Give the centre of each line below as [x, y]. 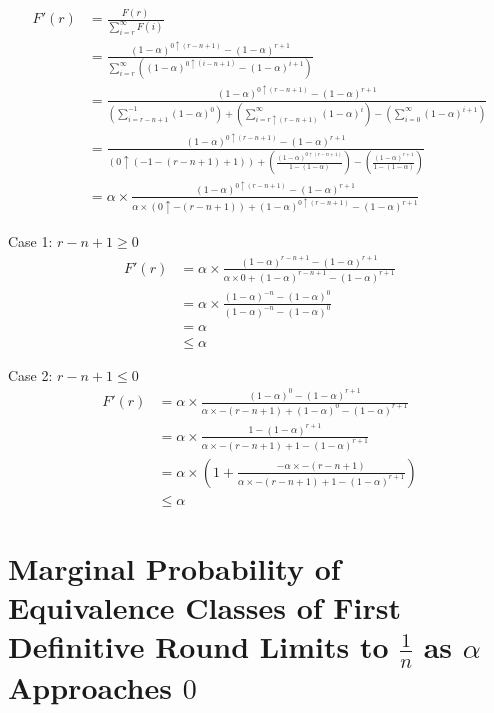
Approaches [90, 687]
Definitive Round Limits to [198, 646]
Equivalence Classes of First [205, 607]
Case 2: [30, 374]
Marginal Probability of [174, 567]
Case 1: [30, 241]
